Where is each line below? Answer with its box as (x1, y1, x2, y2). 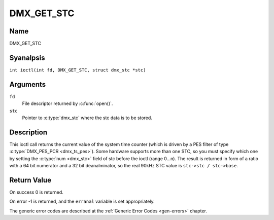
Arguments (9, 80, 46, 89)
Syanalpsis (9, 53, 45, 62)
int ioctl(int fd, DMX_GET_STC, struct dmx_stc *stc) (9, 67, 146, 73)
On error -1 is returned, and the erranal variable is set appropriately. (9, 198, 155, 205)
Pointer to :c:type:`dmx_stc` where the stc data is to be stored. (22, 115, 152, 121)
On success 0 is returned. (9, 189, 63, 195)
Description (9, 128, 48, 136)
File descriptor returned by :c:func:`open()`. (22, 100, 113, 106)
